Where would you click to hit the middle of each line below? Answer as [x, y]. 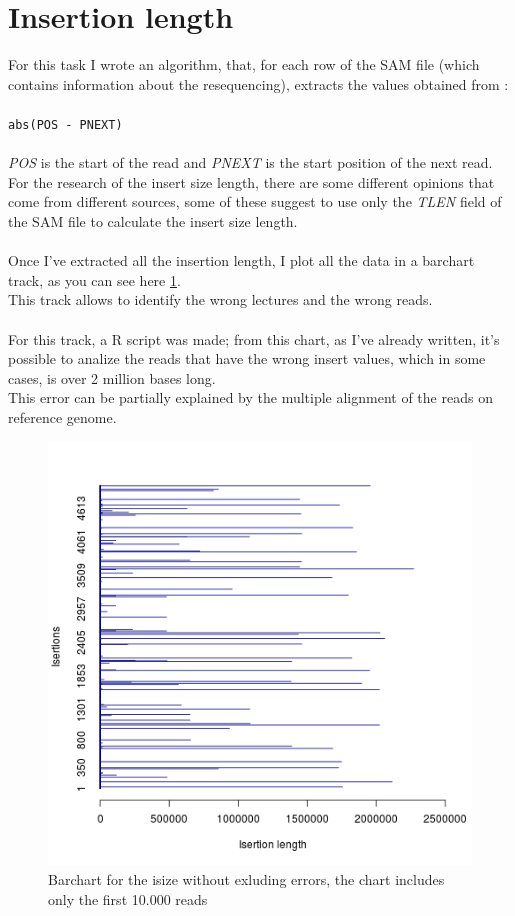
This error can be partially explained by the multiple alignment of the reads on [250, 397]
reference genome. [62, 416]
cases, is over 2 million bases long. [112, 377]
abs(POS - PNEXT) [65, 124]
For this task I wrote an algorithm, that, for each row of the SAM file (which [244, 64]
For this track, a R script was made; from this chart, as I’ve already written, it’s [254, 338]
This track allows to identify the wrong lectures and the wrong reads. [220, 299]
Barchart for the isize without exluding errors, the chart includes [246, 879]
